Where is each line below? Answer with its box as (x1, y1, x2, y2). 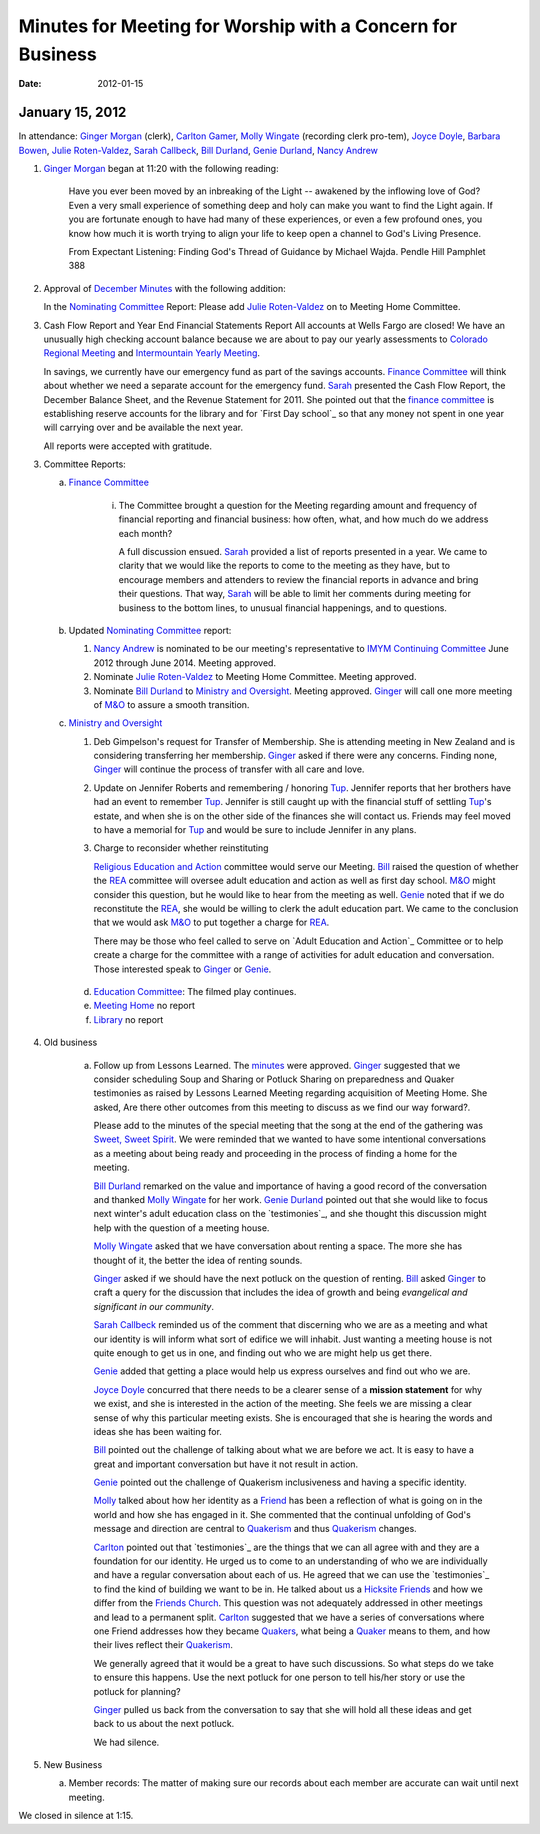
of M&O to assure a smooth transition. (93, 698, 250, 710)
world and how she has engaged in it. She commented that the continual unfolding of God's (93, 1508, 472, 1520)
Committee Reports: (43, 458, 127, 470)
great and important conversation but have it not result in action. (93, 1458, 359, 1470)
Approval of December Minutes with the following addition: (43, 282, 287, 294)
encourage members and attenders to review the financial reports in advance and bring (118, 573, 479, 585)
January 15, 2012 (18, 104, 127, 121)
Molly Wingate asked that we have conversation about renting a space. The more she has (93, 1240, 463, 1252)
